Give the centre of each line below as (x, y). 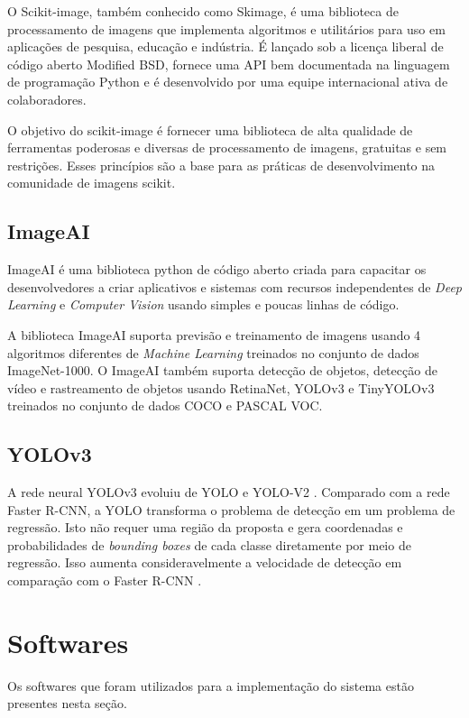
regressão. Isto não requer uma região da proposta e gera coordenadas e (205, 527)
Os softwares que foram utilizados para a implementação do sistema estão (211, 685)
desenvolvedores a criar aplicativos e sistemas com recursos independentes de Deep (234, 286)
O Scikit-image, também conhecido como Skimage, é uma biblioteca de (203, 11)
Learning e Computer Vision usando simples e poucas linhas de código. (203, 304)
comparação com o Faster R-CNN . (105, 580)
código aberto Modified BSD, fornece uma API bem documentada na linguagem (229, 64)
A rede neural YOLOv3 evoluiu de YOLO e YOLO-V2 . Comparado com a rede (229, 492)
